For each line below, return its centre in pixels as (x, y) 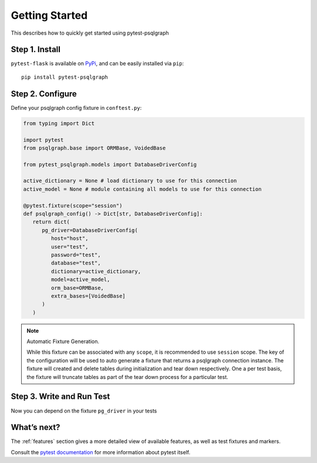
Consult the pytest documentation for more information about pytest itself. (101, 452)
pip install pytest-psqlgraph (65, 77)
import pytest (43, 140)
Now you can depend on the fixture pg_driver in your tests (84, 411)
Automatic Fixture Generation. (63, 341)
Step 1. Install (36, 50)
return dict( (51, 222)
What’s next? (36, 427)
